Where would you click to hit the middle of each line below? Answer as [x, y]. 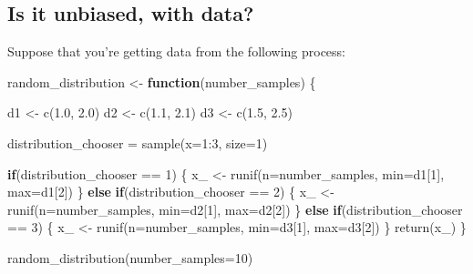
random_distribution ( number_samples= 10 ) [130, 257]
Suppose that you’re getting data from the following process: [176, 51]
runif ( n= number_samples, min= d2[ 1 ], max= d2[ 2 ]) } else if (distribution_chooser [235, 209]
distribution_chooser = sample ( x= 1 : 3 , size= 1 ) [138, 142]
